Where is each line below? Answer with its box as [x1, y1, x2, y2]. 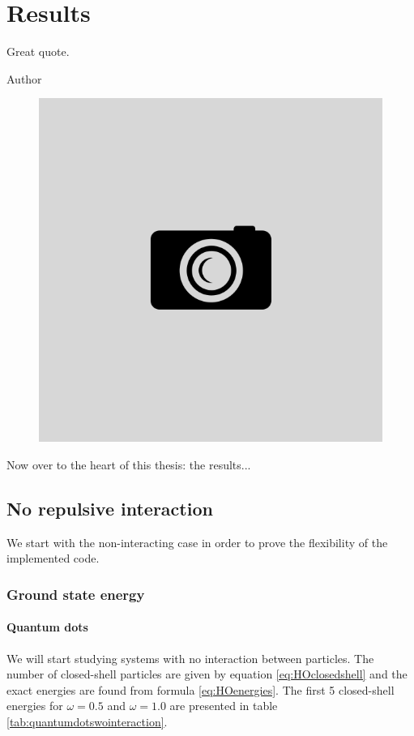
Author [6, 70, 42, 87]
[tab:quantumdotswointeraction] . [6, 712, 168, 730]
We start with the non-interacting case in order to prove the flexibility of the [6, 533, 388, 550]
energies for [6, 697, 63, 714]
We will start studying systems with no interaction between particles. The [6, 649, 374, 666]
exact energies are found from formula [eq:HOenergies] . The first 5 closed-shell [6, 681, 395, 698]
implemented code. [6, 550, 100, 567]
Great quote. [6, 43, 70, 60]
